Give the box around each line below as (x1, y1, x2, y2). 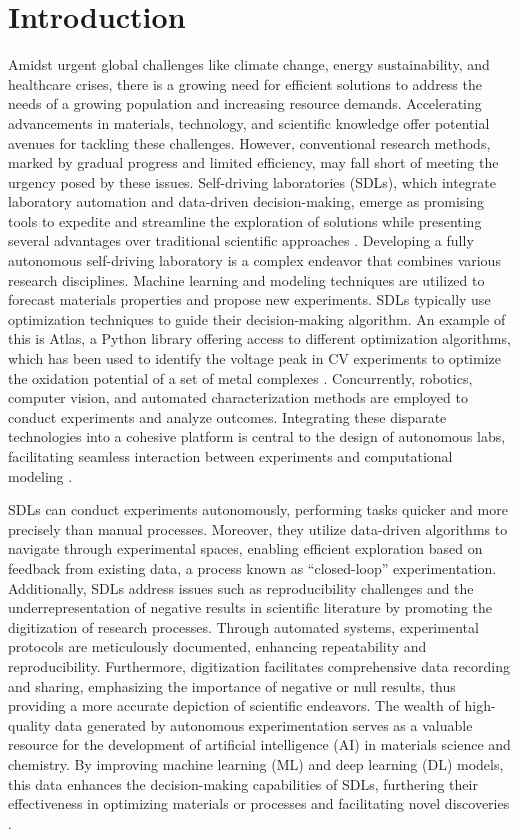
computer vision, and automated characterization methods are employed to (8, 387, 468, 408)
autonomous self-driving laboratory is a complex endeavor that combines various (8, 250, 501, 271)
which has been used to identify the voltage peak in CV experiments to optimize (8, 348, 501, 369)
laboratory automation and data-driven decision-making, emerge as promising (8, 191, 485, 212)
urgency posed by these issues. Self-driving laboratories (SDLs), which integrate (8, 171, 497, 192)
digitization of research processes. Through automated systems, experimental (8, 616, 479, 637)
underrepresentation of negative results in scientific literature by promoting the (8, 597, 492, 618)
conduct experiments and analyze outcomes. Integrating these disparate (8, 406, 447, 427)
